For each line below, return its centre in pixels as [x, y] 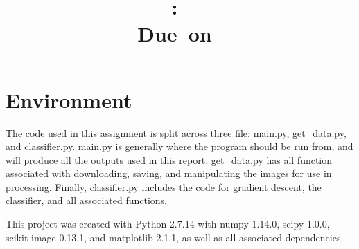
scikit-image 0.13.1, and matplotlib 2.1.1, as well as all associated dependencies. [175, 237]
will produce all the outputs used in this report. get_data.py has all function [169, 159]
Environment [69, 99]
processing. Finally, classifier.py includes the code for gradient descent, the [164, 186]
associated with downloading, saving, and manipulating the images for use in [169, 173]
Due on [175, 34]
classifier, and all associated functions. [86, 200]
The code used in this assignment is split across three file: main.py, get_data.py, [176, 132]
